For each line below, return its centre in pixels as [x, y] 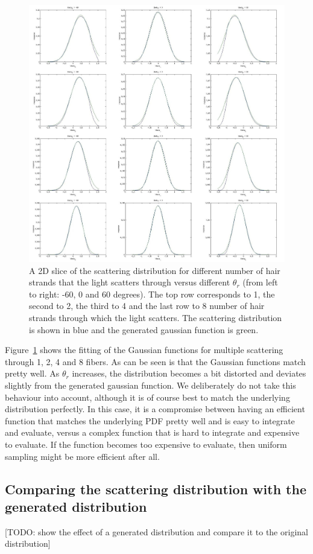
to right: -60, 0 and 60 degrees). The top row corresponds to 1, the [152, 294]
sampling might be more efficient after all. [82, 456]
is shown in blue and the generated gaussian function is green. [144, 329]
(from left [260, 282]
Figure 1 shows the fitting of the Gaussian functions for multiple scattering [144, 350]
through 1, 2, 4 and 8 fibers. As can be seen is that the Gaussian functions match [155, 361]
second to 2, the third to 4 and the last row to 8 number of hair [147, 306]
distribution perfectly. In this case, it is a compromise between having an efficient [155, 409]
